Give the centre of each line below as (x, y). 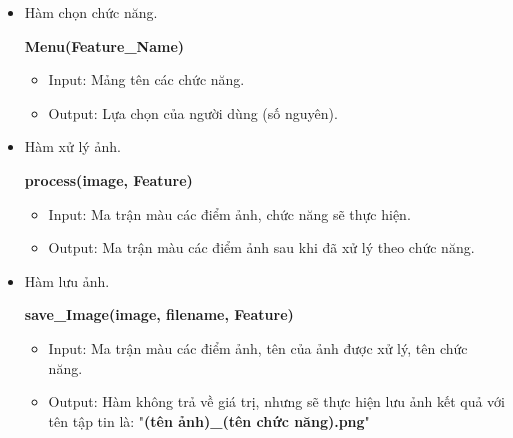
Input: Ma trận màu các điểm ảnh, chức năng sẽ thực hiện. (229, 213)
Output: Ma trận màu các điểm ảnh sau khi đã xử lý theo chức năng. (261, 247)
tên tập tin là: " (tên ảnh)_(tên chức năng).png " (209, 420)
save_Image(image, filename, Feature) (159, 314)
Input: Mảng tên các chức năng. (146, 79)
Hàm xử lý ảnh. (72, 146)
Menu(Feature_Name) (104, 45)
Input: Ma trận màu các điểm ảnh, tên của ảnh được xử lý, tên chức (258, 347)
